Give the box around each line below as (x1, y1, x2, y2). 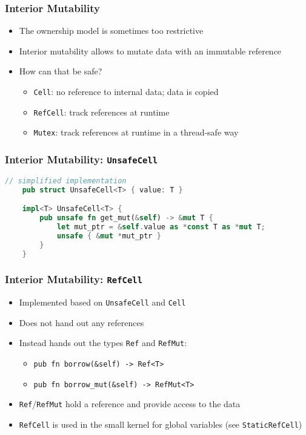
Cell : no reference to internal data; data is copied (33, 85, 219, 97)
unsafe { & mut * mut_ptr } (56, 231, 161, 240)
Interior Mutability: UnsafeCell (5, 151, 158, 166)
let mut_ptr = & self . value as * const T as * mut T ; (56, 222, 265, 231)
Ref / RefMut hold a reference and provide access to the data (19, 397, 241, 410)
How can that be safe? (19, 65, 102, 77)
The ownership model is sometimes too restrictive (19, 24, 204, 37)
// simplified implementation (5, 176, 127, 185)
